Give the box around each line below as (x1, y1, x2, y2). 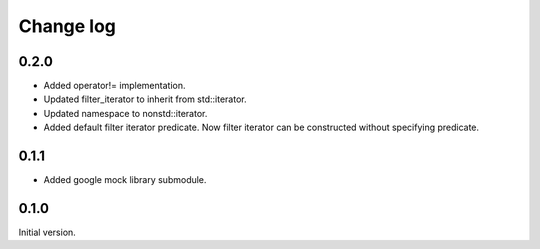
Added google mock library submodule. (43, 174, 207, 186)
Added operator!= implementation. (43, 80, 186, 92)
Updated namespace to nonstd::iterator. (43, 107, 208, 119)
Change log (18, 15, 117, 37)
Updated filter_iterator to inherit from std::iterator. (43, 93, 247, 105)
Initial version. (18, 226, 77, 239)
